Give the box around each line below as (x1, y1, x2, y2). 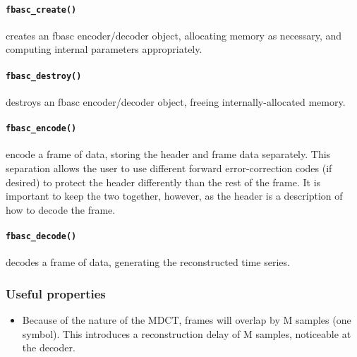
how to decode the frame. (6, 202, 116, 217)
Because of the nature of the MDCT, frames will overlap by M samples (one (22, 313, 351, 327)
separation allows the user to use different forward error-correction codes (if (6, 160, 332, 175)
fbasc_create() (6, 4, 77, 15)
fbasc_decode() (6, 231, 77, 241)
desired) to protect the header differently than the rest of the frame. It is (6, 174, 321, 189)
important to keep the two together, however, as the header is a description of (6, 188, 343, 203)
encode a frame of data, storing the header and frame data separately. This (6, 147, 331, 162)
